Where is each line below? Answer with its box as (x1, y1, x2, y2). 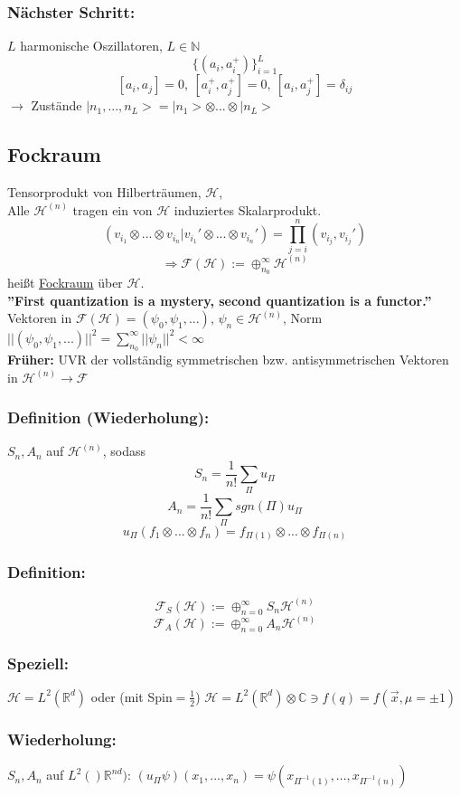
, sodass (102, 441, 146, 460)
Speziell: (7, 651, 69, 674)
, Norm (283, 308, 323, 327)
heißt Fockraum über (7, 273, 123, 292)
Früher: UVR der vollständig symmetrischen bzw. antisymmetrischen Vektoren (7, 349, 449, 368)
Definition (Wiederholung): (7, 406, 210, 429)
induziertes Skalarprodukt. (174, 200, 322, 219)
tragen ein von (72, 200, 153, 219)
